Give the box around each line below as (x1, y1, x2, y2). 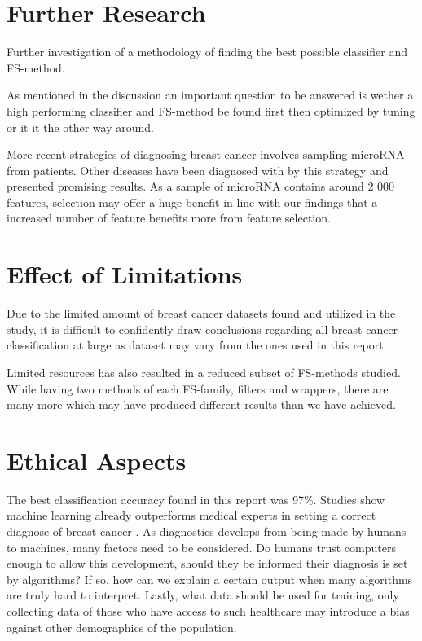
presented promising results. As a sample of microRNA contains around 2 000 (7, 178, 395, 195)
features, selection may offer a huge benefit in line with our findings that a (7, 193, 378, 210)
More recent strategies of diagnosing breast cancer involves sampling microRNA (7, 146, 405, 163)
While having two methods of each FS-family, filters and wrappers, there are (7, 380, 389, 397)
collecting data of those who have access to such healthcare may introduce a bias (7, 603, 410, 620)
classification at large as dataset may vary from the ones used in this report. (7, 336, 387, 353)
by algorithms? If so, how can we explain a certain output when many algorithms (7, 570, 413, 587)
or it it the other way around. (7, 118, 154, 135)
